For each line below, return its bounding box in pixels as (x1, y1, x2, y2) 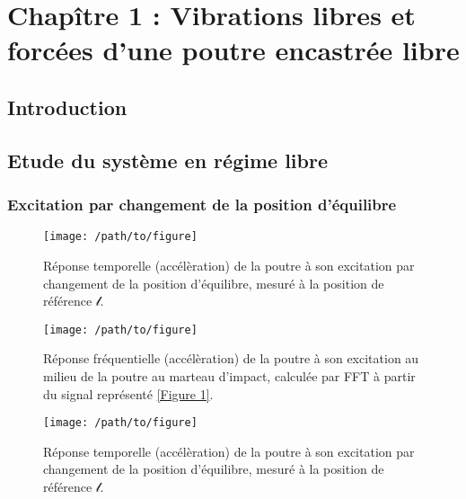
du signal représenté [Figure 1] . (43, 384, 214, 403)
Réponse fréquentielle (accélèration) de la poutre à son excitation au (43, 349, 419, 368)
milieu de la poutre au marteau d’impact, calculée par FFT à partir (43, 367, 416, 386)
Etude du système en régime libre (7, 146, 328, 174)
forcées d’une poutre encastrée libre (7, 31, 460, 68)
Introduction (7, 93, 127, 120)
